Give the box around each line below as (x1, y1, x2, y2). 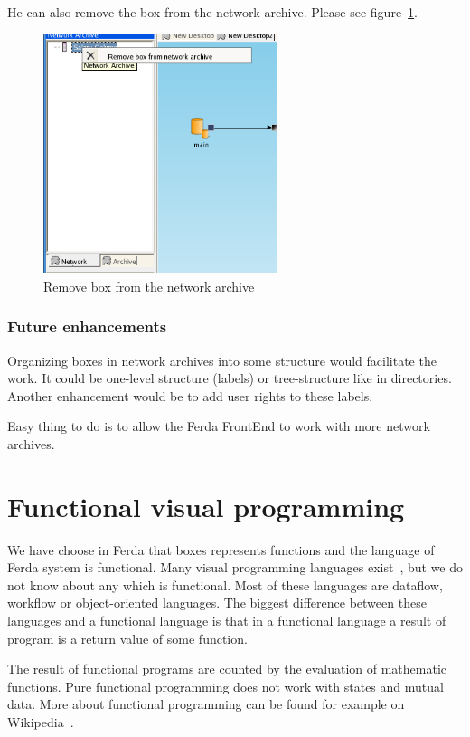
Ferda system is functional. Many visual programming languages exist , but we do (7, 558, 464, 577)
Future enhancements (7, 315, 167, 338)
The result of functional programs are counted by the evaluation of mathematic (7, 659, 447, 678)
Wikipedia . (7, 713, 74, 731)
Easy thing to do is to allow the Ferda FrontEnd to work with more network (7, 416, 430, 435)
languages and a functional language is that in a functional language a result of (7, 611, 446, 630)
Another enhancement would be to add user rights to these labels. (7, 386, 373, 405)
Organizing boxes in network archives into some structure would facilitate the (7, 350, 437, 369)
